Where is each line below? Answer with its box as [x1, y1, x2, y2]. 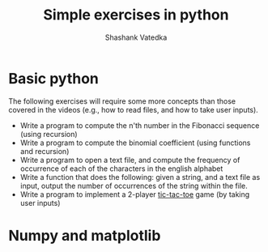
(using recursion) [19, 129, 79, 139]
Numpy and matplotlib [8, 226, 161, 245]
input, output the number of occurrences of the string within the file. [19, 181, 249, 190]
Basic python [8, 69, 99, 88]
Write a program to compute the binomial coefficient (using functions [19, 138, 251, 147]
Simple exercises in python [43, 6, 229, 24]
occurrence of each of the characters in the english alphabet [19, 164, 223, 173]
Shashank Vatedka [104, 32, 168, 42]
